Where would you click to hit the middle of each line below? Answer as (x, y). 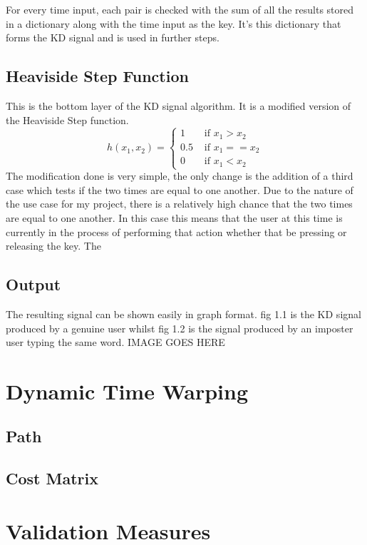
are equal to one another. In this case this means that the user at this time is (174, 217)
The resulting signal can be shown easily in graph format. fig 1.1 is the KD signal (183, 314)
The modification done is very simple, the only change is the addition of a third (180, 176)
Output (33, 284)
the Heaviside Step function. (67, 119)
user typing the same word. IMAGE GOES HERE (115, 342)
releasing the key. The (53, 246)
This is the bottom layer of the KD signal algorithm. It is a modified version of (179, 105)
